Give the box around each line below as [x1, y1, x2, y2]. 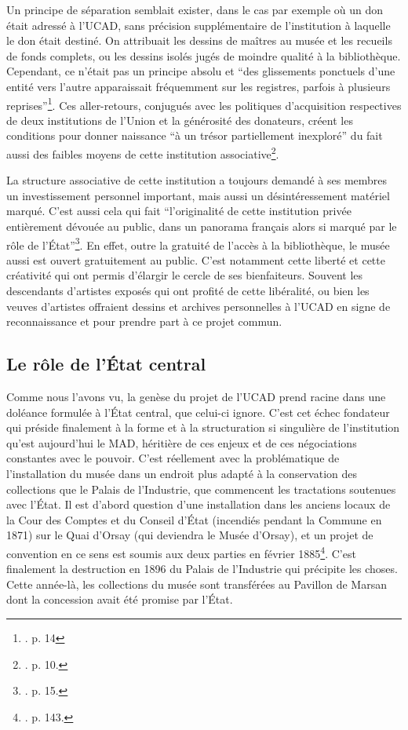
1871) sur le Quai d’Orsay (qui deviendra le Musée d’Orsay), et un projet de [6, 527, 373, 543]
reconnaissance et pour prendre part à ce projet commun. [6, 313, 282, 330]
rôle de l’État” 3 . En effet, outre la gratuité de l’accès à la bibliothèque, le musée [6, 234, 390, 253]
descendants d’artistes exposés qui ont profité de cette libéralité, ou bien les [6, 283, 370, 299]
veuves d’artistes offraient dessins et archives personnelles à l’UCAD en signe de [6, 297, 391, 314]
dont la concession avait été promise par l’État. [6, 591, 233, 608]
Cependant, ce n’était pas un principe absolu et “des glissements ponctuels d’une [6, 63, 395, 79]
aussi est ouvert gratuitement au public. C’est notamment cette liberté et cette [6, 251, 385, 268]
